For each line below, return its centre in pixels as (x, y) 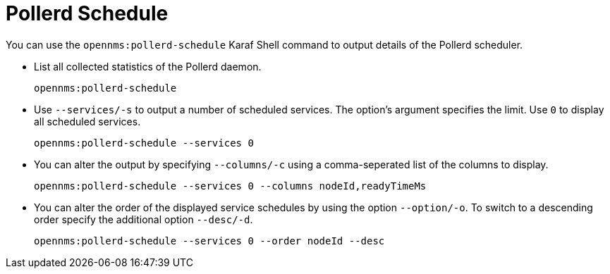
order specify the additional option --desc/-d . (144, 219)
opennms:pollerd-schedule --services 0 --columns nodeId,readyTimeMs (230, 186)
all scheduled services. (87, 121)
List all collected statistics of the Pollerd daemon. (148, 66)
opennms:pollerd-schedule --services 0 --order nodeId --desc (209, 241)
